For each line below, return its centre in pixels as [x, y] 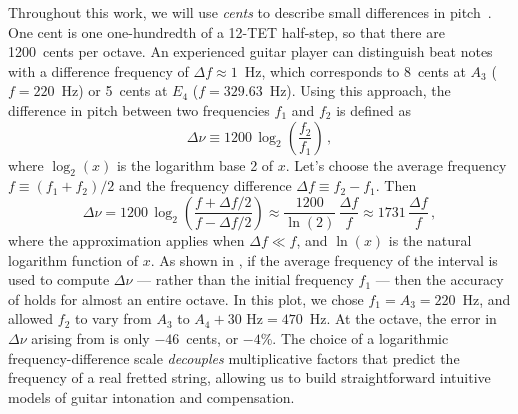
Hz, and [486, 298]
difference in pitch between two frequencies [139, 109]
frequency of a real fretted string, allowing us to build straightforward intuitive [249, 377]
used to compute [59, 279]
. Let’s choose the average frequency [396, 164]
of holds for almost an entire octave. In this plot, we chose [186, 298]
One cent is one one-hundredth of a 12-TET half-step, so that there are [226, 31]
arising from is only [90, 337]
